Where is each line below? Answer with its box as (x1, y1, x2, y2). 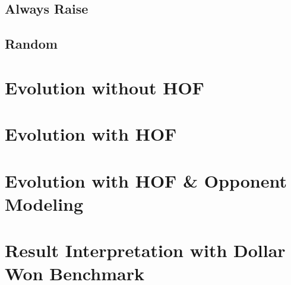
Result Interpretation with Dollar (5, 238, 286, 262)
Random (5, 34, 58, 53)
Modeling (5, 191, 84, 216)
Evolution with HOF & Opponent (5, 168, 287, 192)
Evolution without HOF (5, 75, 204, 99)
